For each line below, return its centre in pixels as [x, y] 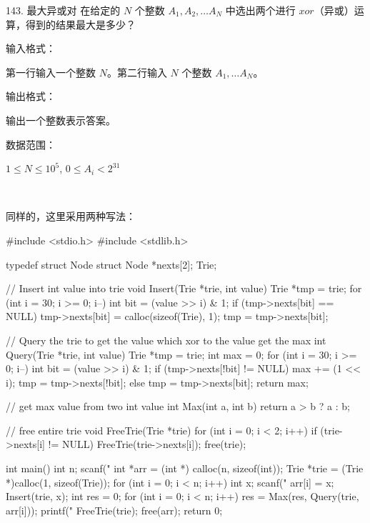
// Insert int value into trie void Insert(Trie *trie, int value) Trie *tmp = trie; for [184, 288]
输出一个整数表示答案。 [61, 120]
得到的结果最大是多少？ [80, 24]
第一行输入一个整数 [51, 72]
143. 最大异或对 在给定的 [63, 10]
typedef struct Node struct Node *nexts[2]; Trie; [111, 264]
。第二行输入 [137, 72]
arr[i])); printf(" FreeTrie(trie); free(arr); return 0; [114, 510]
